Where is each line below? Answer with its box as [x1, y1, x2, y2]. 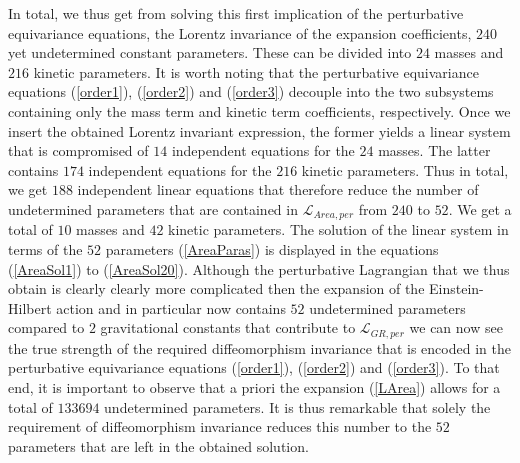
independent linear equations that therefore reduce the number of [77, 179, 479, 200]
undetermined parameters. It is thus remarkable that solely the [104, 396, 491, 417]
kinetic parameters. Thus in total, [301, 159, 509, 180]
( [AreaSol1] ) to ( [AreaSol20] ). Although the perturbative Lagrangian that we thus [8, 258, 510, 279]
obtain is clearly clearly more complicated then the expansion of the [8, 278, 425, 299]
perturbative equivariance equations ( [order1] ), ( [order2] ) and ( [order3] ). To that [8, 357, 500, 378]
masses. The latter [378, 140, 491, 161]
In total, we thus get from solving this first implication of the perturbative [8, 3, 464, 23]
